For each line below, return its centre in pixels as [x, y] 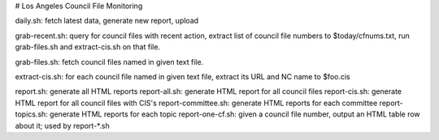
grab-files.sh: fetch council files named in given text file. [109, 62]
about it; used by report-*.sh [62, 125]
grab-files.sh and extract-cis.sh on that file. [88, 47]
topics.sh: [31, 114]
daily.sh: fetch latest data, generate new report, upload [107, 21]
